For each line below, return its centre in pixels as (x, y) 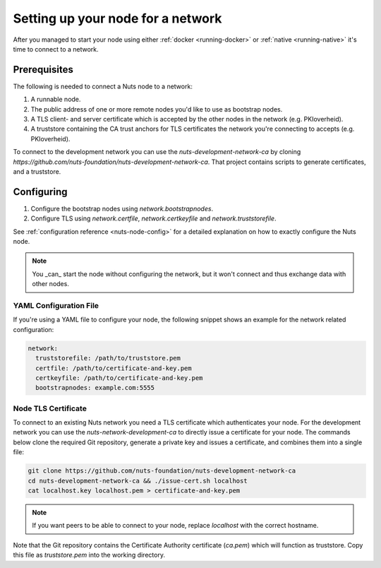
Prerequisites (43, 70)
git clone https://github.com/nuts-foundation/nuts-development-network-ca (162, 471)
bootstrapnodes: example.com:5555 (95, 388)
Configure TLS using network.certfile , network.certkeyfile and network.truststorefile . (153, 218)
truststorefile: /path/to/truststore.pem (108, 358)
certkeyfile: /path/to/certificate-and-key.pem (119, 378)
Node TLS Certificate (50, 408)
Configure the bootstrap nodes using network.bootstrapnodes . (122, 208)
